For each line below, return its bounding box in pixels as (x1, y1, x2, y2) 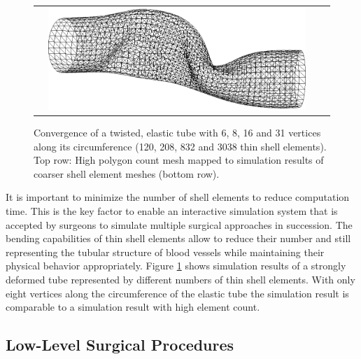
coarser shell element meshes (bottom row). (34, 166, 220, 181)
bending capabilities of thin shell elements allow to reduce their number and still (6, 231, 351, 246)
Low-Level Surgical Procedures (6, 334, 234, 356)
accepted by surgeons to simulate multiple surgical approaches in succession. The (6, 217, 353, 232)
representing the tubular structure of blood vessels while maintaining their (6, 244, 325, 259)
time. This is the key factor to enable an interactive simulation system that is (6, 204, 338, 218)
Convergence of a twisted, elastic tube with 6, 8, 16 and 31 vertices (34, 125, 321, 140)
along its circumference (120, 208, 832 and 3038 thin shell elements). (34, 139, 327, 153)
